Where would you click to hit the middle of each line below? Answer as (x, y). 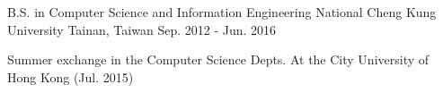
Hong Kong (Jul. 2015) (71, 76)
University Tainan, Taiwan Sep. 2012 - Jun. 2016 (142, 29)
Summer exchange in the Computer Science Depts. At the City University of (218, 59)
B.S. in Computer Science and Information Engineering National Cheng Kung (222, 12)
